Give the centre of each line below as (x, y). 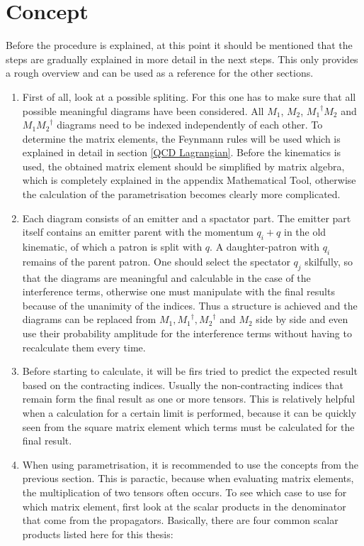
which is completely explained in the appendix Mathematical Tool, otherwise (189, 180)
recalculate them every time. (84, 347)
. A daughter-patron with (265, 247)
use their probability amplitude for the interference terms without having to (187, 333)
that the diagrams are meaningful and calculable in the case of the (166, 277)
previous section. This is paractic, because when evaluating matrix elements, (188, 478)
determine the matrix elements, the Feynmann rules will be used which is (181, 138)
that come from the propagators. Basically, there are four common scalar (180, 520)
